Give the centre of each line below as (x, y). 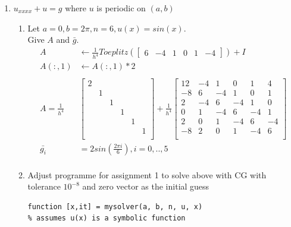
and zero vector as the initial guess (146, 186)
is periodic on (121, 8)
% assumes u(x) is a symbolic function (107, 218)
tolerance (44, 186)
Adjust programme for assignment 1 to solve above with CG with (147, 174)
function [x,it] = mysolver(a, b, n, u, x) (115, 206)
